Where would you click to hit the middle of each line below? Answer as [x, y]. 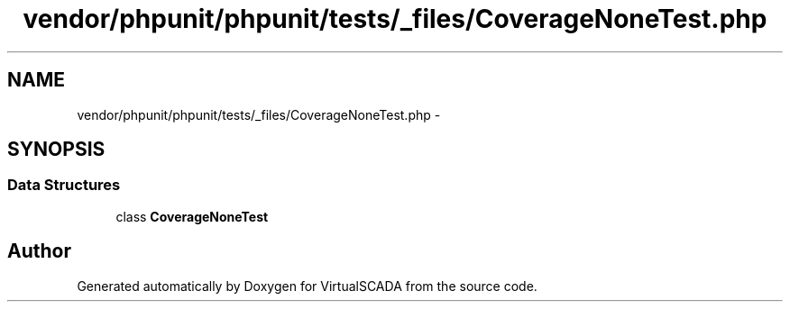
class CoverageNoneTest [192, 216]
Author [39, 251]
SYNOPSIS [56, 150]
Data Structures [64, 185]
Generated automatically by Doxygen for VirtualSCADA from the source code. [307, 286]
